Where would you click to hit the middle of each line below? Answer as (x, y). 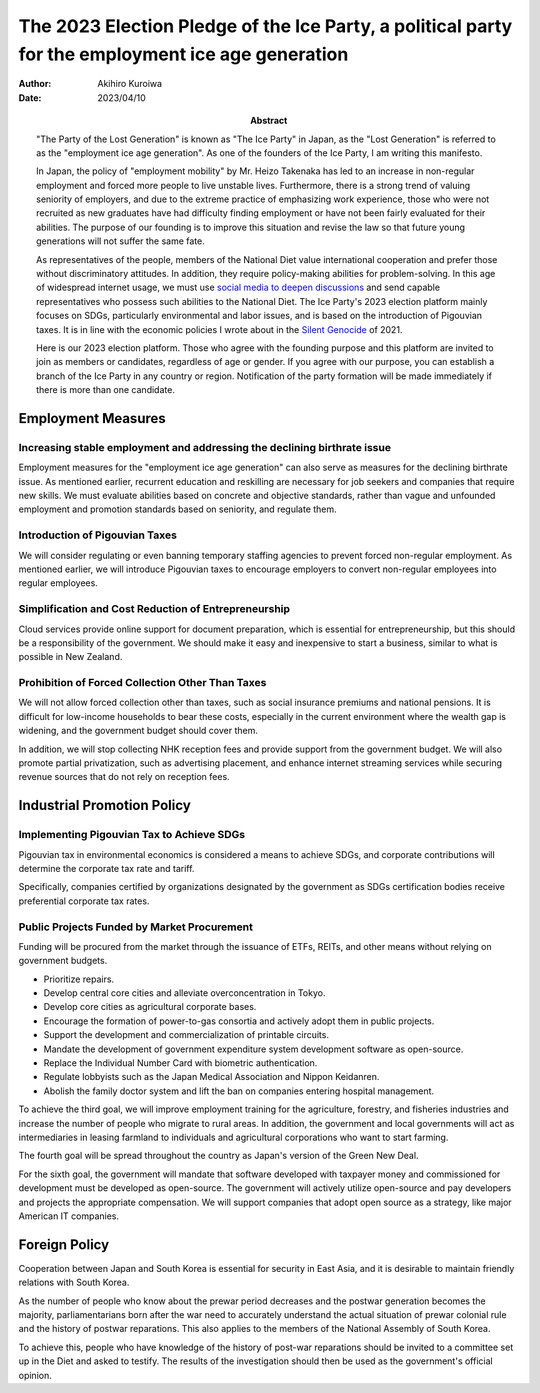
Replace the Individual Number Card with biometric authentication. (180, 1063)
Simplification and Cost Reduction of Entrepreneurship (154, 609)
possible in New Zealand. (70, 657)
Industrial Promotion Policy (105, 805)
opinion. (35, 1375)
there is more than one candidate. (105, 390)
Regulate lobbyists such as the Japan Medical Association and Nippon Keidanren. (211, 1077)
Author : (35, 84)
